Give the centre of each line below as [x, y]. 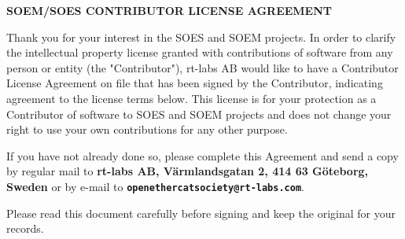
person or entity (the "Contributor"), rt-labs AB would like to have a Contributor [202, 67]
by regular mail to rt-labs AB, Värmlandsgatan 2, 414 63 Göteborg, [188, 171]
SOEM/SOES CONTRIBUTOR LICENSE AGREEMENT [169, 10]
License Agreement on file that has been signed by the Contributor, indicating [195, 83]
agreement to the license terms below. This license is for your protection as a [191, 98]
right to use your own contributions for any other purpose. [147, 129]
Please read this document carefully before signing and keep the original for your [201, 213]
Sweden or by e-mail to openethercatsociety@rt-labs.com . [155, 186]
